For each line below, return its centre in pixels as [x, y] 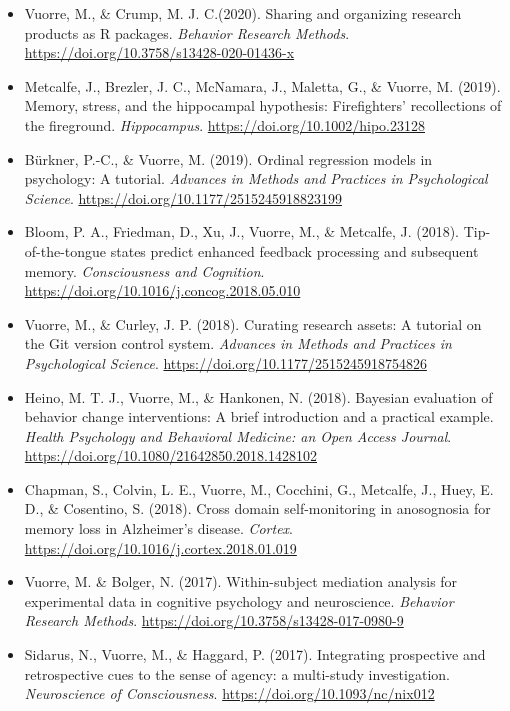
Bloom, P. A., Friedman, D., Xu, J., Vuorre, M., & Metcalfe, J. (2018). [241, 231]
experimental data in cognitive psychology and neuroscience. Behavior [239, 600]
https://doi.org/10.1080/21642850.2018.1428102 [171, 455]
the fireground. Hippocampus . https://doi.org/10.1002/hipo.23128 [224, 124]
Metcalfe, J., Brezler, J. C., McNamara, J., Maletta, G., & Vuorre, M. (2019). [262, 85]
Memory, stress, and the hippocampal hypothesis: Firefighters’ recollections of [263, 105]
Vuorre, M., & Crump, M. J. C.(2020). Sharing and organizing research [243, 13]
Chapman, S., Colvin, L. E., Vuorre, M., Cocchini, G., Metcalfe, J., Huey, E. [259, 488]
